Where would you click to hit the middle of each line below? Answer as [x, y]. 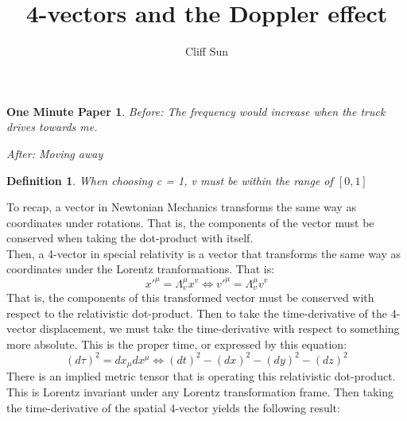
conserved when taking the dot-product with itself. [130, 238]
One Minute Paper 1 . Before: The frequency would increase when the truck [196, 111]
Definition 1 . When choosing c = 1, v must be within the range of [170, 180]
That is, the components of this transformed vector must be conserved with [190, 297]
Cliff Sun [207, 51]
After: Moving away [55, 153]
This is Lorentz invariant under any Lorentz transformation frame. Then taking [200, 391]
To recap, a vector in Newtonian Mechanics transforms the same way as [181, 207]
